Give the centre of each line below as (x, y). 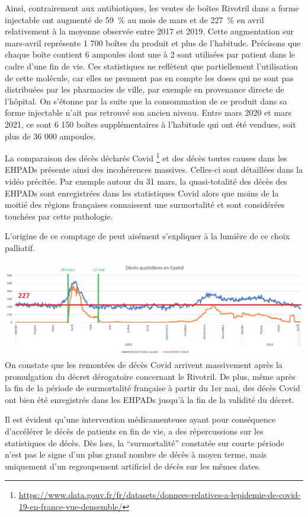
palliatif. (20, 247)
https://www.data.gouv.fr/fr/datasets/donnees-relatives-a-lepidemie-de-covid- (160, 495)
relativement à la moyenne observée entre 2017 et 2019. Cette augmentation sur (149, 31)
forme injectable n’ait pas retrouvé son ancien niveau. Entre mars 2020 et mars (148, 112)
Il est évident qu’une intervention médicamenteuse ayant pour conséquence (140, 419)
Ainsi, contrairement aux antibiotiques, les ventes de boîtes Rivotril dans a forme (152, 8)
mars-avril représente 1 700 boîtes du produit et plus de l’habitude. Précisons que (153, 42)
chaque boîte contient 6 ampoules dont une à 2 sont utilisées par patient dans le (150, 54)
